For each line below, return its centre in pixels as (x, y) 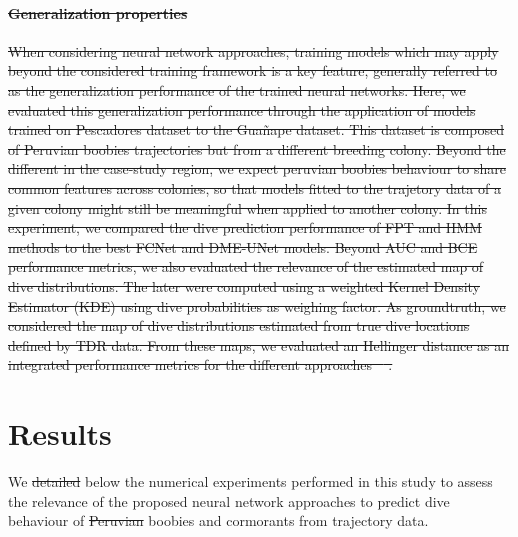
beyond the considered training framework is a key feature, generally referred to (252, 70)
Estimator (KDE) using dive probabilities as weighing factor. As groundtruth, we (257, 305)
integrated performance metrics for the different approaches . (200, 364)
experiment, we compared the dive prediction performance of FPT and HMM (245, 227)
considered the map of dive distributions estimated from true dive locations (239, 325)
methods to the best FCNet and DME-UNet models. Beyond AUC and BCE (243, 246)
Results (60, 433)
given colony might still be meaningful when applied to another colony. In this (247, 207)
